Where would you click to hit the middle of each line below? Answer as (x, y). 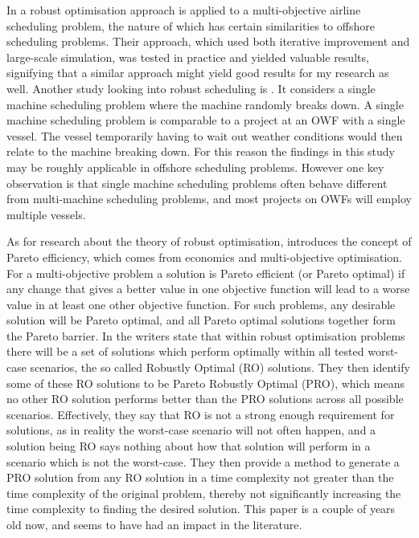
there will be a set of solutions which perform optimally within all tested (185, 351)
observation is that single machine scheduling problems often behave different (197, 183)
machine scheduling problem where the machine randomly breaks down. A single (205, 104)
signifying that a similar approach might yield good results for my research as (198, 73)
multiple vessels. (46, 214)
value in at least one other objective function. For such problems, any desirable (201, 304)
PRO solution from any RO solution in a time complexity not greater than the (200, 477)
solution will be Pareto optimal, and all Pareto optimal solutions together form (201, 320)
